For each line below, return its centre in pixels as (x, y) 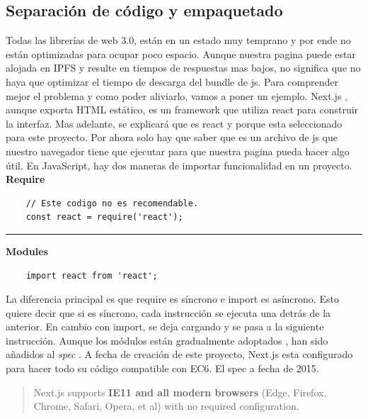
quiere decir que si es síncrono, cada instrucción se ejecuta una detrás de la (168, 312)
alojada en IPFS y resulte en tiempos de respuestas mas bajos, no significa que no (183, 68)
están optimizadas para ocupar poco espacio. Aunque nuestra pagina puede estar (181, 54)
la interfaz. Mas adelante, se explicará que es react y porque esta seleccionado (174, 123)
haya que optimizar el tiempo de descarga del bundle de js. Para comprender (172, 81)
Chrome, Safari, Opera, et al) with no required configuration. (166, 406)
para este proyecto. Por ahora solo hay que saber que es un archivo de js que (172, 137)
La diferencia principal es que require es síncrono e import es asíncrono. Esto (172, 299)
